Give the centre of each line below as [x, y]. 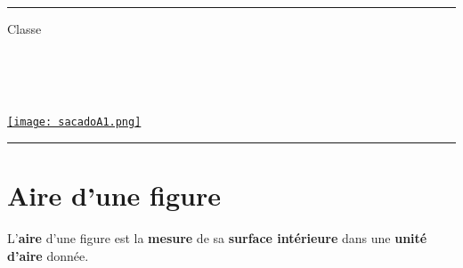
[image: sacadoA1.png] [74, 122]
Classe [24, 28]
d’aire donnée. [48, 255]
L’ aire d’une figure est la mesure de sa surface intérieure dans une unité [217, 238]
